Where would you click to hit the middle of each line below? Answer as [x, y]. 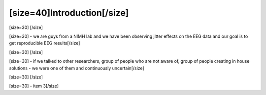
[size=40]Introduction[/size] [69, 13]
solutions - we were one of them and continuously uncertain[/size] [77, 68]
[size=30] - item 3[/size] [34, 86]
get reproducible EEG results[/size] [45, 43]
